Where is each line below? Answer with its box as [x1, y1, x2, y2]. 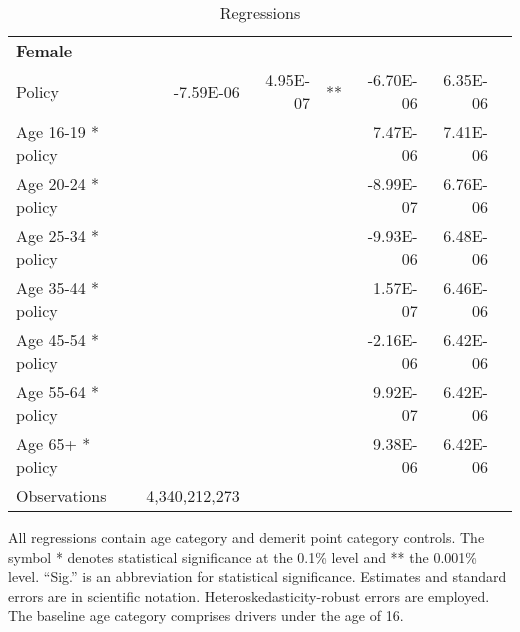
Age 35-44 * [16, 276, 100, 299]
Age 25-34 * [16, 224, 100, 247]
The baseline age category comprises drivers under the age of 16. [8, 605, 404, 626]
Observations [16, 484, 107, 507]
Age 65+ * [16, 432, 91, 455]
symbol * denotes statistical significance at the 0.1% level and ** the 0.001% [8, 546, 477, 567]
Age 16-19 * [16, 120, 100, 143]
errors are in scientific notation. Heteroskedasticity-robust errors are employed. [8, 585, 490, 606]
